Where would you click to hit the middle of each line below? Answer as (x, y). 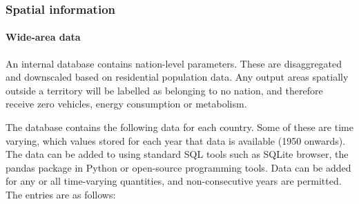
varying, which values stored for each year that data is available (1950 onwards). (176, 140)
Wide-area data (43, 37)
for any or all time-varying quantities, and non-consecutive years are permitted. (174, 181)
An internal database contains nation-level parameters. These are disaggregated (174, 63)
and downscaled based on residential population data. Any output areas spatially (177, 77)
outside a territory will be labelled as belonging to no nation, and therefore (164, 90)
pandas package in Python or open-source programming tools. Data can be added (178, 167)
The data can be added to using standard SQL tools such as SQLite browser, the (177, 154)
